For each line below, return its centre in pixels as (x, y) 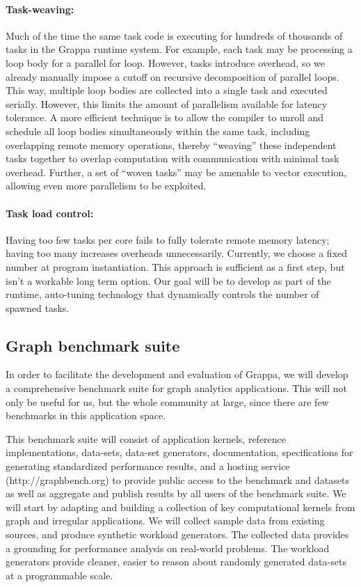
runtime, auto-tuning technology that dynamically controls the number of (162, 294)
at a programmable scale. (59, 575)
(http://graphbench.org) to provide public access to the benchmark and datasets (177, 479)
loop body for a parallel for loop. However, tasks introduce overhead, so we (165, 62)
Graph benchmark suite (93, 345)
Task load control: (50, 213)
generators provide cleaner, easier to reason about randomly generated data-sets (176, 562)
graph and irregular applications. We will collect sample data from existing (165, 521)
